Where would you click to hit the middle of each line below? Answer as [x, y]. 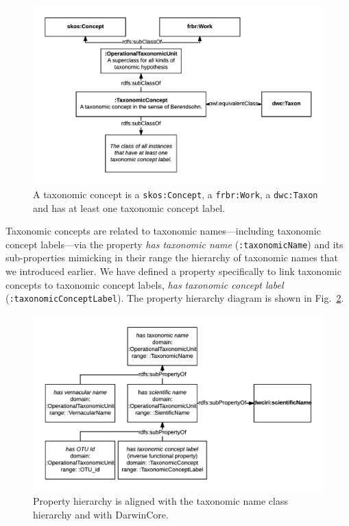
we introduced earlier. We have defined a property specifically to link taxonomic [173, 271]
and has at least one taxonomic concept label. [129, 207]
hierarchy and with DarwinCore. [101, 514]
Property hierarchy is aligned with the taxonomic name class [160, 501]
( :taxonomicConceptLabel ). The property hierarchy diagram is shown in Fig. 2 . [175, 298]
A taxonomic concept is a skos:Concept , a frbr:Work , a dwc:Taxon [176, 194]
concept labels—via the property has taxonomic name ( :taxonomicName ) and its [174, 244]
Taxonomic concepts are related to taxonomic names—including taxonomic [163, 231]
